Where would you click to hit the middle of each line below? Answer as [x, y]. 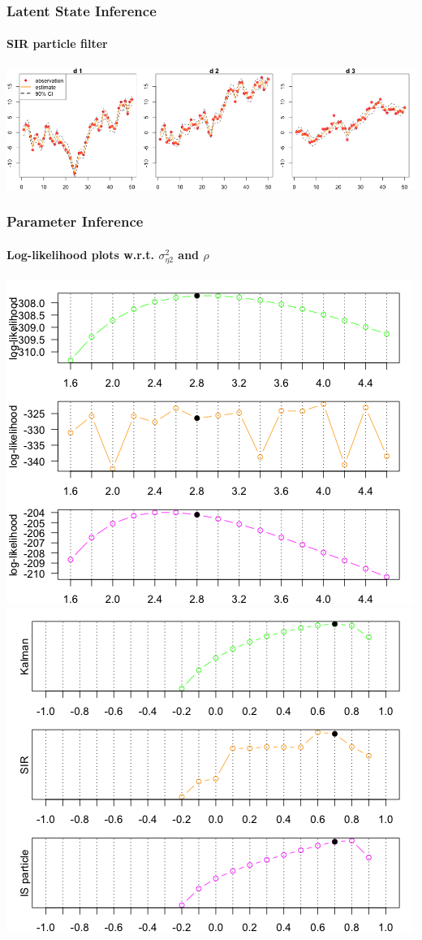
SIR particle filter [57, 43]
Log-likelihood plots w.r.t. [81, 254]
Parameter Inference [75, 221]
